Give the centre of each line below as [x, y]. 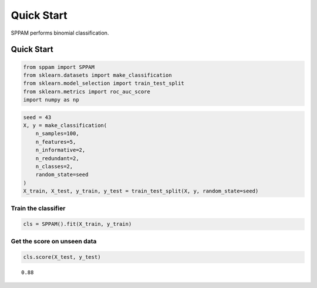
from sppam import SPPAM [59, 67]
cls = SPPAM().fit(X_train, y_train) [77, 224]
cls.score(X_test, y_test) [62, 257]
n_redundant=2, [57, 158]
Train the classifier [38, 208]
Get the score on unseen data [54, 241]
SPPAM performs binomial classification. [60, 33]
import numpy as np [51, 100]
